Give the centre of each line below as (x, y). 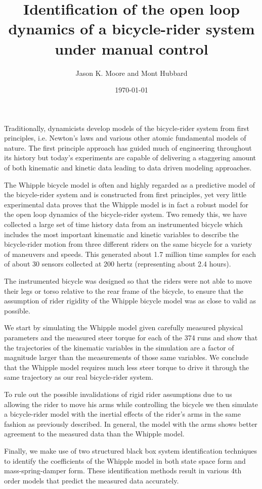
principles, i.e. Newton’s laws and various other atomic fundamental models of (125, 138)
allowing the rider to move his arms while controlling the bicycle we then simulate (131, 404)
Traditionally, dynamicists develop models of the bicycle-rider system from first (127, 128)
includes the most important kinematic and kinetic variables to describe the (121, 234)
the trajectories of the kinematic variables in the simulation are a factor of (119, 347)
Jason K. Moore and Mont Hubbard (132, 73)
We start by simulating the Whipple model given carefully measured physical (124, 327)
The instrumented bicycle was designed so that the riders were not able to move (128, 281)
